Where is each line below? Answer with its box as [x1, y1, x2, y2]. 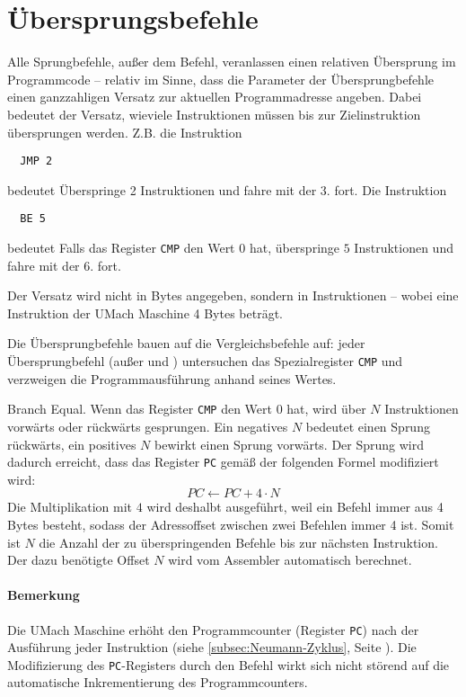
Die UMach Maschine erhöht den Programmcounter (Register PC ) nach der [7, 620, 419, 639]
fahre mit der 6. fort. [7, 255, 121, 274]
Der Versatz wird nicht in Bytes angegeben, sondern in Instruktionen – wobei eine [7, 286, 459, 305]
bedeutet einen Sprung [305, 416, 430, 435]
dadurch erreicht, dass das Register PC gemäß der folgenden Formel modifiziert [7, 452, 439, 471]
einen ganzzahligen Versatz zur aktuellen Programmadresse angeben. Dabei [7, 87, 422, 106]
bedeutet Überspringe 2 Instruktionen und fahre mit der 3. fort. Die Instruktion [7, 180, 447, 199]
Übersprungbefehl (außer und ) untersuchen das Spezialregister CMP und [7, 352, 403, 371]
